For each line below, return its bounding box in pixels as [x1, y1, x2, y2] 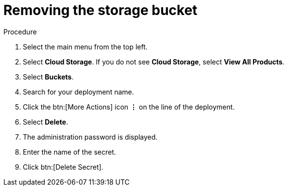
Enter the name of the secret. [23, 147, 116, 156]
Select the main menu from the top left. [23, 42, 148, 51]
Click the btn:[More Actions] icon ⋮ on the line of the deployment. [23, 102, 235, 111]
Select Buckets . [23, 72, 74, 81]
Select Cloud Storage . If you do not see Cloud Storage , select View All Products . [23, 57, 285, 66]
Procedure [3, 27, 37, 36]
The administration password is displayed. [23, 132, 158, 141]
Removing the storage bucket [3, 2, 198, 18]
